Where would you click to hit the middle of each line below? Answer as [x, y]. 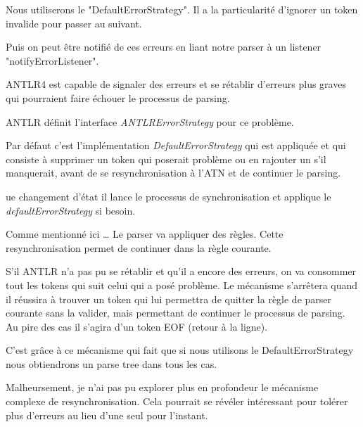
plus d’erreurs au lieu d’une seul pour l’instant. [107, 415]
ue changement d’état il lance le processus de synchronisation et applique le [168, 196]
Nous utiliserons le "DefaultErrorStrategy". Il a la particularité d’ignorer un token [182, 9]
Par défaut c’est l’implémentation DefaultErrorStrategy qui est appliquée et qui [176, 145]
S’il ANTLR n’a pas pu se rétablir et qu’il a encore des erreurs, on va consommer [181, 271]
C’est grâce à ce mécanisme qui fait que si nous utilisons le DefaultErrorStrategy [180, 350]
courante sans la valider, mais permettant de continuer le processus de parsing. [176, 313]
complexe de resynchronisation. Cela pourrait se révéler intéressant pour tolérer [177, 401]
